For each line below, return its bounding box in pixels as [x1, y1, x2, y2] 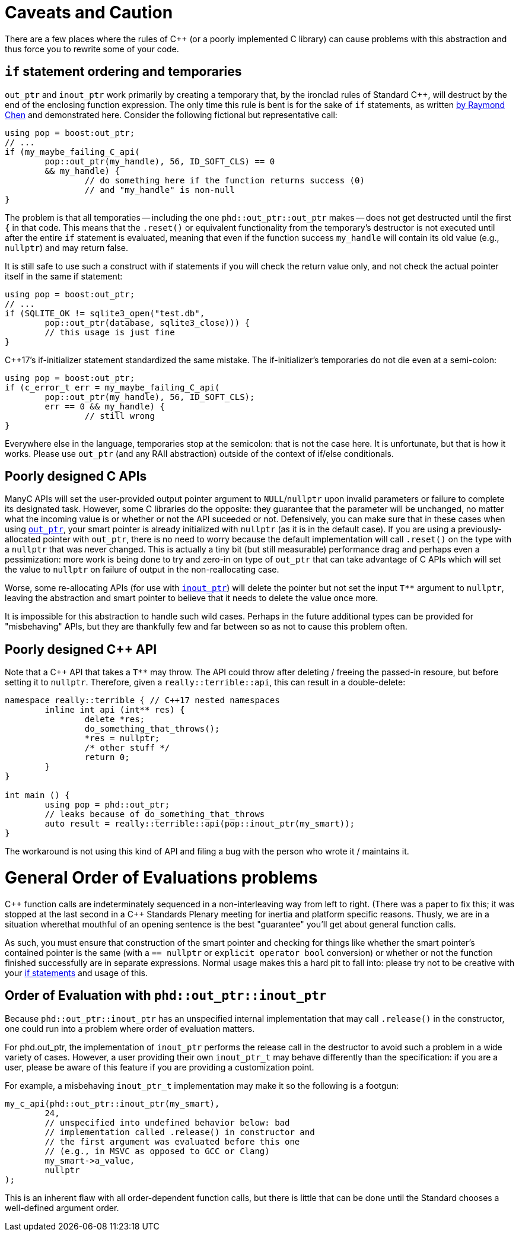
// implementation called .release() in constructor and [44, 1127, 315, 1137]
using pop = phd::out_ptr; [44, 800, 170, 810]
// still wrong [84, 411, 155, 421]
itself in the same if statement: [5, 271, 123, 281]
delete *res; [84, 714, 145, 725]
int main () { [5, 790, 70, 800]
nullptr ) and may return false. [5, 242, 128, 253]
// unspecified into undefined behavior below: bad [44, 1117, 290, 1127]
